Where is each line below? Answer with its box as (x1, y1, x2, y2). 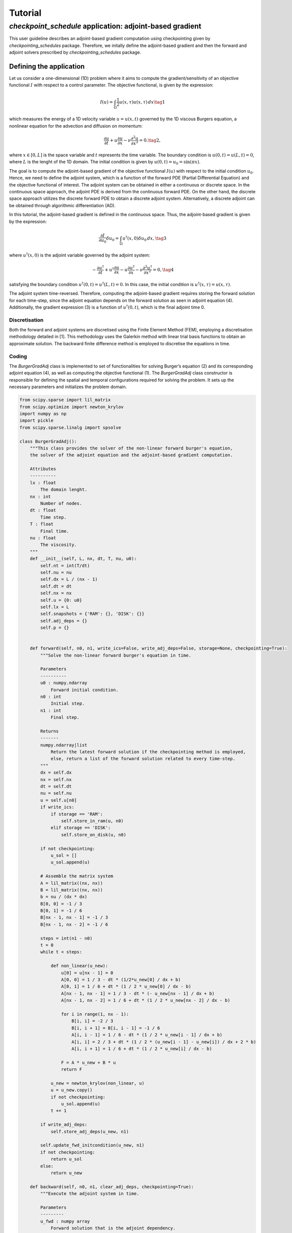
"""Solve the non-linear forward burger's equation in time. (40, 653, 191, 658)
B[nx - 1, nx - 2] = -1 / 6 (40, 921, 109, 927)
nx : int (30, 494, 51, 499)
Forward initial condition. (50, 687, 118, 692)
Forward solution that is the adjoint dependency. (50, 1226, 176, 1231)
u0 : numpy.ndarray (40, 680, 87, 686)
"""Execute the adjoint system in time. (40, 1191, 140, 1197)
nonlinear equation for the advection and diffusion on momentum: (9, 123, 143, 129)
